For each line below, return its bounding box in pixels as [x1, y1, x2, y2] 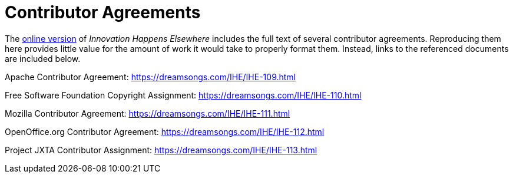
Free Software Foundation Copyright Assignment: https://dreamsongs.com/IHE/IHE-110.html [5, 90, 362, 100]
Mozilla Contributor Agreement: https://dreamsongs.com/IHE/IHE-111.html [5, 108, 290, 118]
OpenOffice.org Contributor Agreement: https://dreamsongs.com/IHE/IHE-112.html [5, 126, 325, 137]
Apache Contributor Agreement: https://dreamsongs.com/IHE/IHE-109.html [5, 71, 296, 82]
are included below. [5, 53, 81, 64]
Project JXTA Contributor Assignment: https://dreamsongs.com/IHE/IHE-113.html [5, 144, 317, 155]
